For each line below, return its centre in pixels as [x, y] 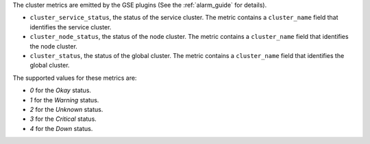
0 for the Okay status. [61, 90]
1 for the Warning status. [64, 100]
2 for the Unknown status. [66, 109]
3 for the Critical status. [63, 119]
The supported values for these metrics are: [75, 78]
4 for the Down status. [61, 128]
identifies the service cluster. [71, 27]
